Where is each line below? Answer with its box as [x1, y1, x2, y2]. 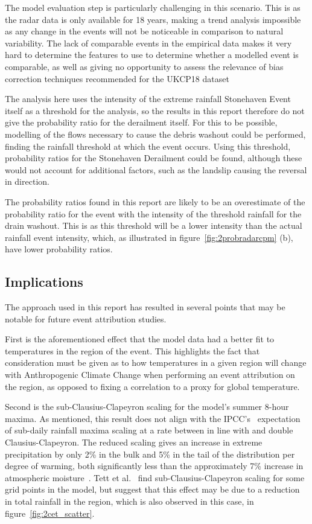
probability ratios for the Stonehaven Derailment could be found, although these [5, 152, 302, 164]
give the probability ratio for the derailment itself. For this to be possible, [5, 116, 278, 129]
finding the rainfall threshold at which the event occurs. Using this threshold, [5, 139, 291, 152]
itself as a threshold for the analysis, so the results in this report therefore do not [5, 104, 305, 117]
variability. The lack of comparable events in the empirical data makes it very [5, 36, 292, 49]
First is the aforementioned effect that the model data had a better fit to [5, 333, 275, 345]
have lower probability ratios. [5, 243, 113, 255]
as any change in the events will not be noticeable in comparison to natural [5, 25, 284, 37]
